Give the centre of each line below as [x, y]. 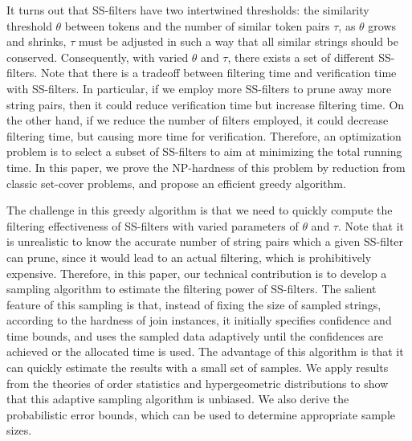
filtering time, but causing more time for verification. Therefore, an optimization [204, 135]
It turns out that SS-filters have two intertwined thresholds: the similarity [188, 10]
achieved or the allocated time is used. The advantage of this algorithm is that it [205, 351]
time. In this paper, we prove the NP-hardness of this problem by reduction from [206, 167]
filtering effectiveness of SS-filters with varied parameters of [153, 225]
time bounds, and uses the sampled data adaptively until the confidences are [195, 335]
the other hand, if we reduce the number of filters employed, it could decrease [198, 120]
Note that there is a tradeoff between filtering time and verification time [218, 73]
